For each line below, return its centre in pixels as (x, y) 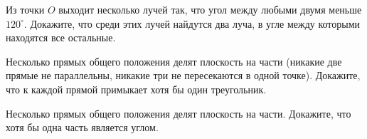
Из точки (25, 9)
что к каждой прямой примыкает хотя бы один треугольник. (136, 89)
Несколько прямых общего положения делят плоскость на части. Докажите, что (179, 113)
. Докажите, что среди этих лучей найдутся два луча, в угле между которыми (192, 23)
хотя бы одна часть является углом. (82, 127)
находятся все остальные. (61, 37)
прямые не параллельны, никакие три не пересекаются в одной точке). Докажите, (183, 75)
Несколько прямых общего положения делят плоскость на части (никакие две (174, 61)
